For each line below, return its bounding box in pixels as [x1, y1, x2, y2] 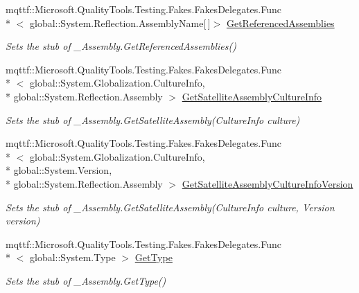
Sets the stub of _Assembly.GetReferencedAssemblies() [6, 39, 236, 53]
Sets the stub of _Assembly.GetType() [6, 273, 166, 287]
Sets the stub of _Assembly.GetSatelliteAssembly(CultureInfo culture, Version [6, 199, 335, 214]
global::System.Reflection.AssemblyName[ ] [29, 15, 211, 30]
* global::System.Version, [6, 163, 112, 177]
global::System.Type [29, 250, 116, 265]
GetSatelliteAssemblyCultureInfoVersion [182, 176, 353, 190]
